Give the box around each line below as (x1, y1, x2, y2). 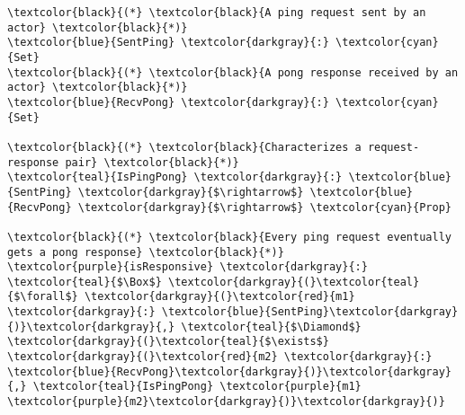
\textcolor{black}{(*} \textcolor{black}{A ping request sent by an (7, 6, 426, 19)
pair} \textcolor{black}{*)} (65, 155, 239, 169)
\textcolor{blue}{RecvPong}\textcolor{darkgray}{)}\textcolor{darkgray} (7, 365, 452, 378)
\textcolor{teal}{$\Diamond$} (181, 320, 362, 333)
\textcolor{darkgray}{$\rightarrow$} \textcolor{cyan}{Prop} (77, 200, 452, 214)
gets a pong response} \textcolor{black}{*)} (7, 245, 284, 259)
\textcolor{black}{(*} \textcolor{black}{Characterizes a (7, 140, 362, 154)
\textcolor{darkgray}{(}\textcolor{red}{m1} (84, 290, 355, 304)
